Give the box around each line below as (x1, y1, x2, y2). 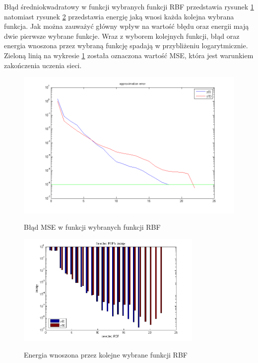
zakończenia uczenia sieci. (4, 60, 82, 70)
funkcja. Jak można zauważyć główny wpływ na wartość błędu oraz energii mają (4, 21, 249, 31)
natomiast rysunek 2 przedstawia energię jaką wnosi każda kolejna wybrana (4, 11, 234, 21)
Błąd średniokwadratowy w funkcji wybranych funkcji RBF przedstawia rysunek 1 (4, 1, 254, 11)
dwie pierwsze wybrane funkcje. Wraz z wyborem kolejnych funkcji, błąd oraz (4, 30, 240, 41)
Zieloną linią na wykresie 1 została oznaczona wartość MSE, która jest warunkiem (4, 50, 254, 60)
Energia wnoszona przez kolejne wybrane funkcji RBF (24, 350, 188, 360)
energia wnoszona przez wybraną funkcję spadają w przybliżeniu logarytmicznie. (4, 40, 248, 51)
